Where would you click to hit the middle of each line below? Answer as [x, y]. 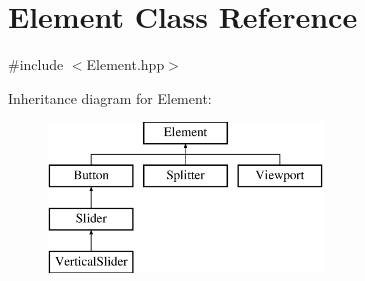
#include [36, 64]
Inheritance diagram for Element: [110, 97]
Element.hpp [125, 64]
